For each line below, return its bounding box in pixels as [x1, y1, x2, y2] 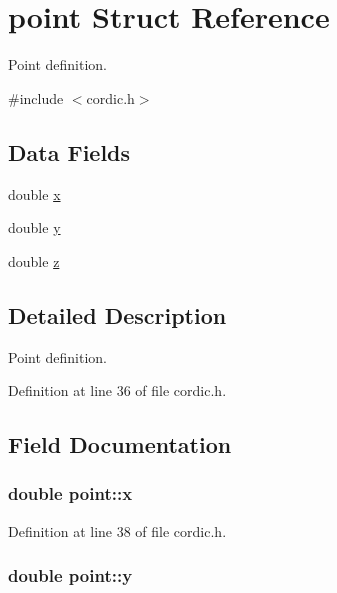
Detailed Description [8, 299, 227, 330]
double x [8, 183, 61, 204]
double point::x [8, 481, 133, 506]
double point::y [8, 563, 133, 588]
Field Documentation [8, 429, 232, 460]
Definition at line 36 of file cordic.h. [8, 380, 227, 401]
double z [8, 250, 60, 271]
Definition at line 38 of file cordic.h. [8, 520, 227, 541]
